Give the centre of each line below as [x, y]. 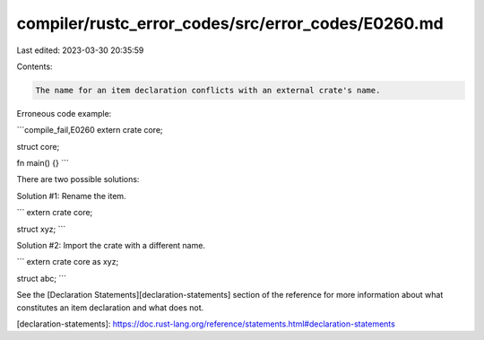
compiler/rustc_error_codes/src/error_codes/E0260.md [230, 23]
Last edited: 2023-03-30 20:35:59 [80, 50]
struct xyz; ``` [41, 229]
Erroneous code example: [64, 113]
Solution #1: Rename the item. [71, 196]
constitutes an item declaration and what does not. [110, 307]
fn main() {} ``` [43, 163]
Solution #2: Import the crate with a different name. [111, 246]
